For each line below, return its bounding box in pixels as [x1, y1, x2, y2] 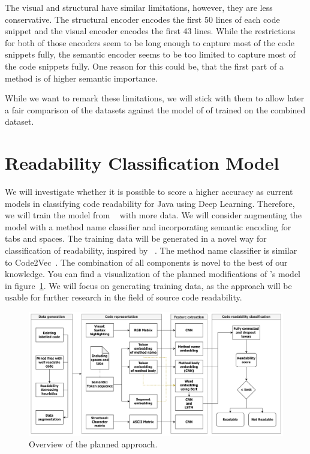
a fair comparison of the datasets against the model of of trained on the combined [5, 103, 306, 116]
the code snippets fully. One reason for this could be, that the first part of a [5, 59, 284, 72]
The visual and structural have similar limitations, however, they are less [5, 1, 273, 13]
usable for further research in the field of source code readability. [5, 291, 242, 303]
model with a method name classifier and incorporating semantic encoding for [5, 220, 291, 233]
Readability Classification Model [5, 151, 279, 175]
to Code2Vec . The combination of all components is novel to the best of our [5, 255, 288, 268]
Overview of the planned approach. [29, 438, 158, 450]
